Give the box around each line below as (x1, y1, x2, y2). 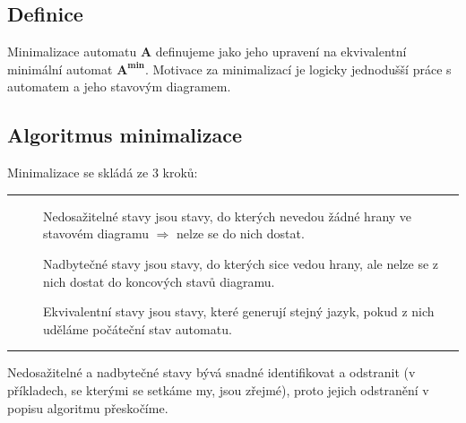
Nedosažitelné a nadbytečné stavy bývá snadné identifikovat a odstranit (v (7, 363, 416, 382)
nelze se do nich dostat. (177, 224, 305, 243)
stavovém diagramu (43, 224, 149, 243)
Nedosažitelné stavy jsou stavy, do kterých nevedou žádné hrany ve (43, 206, 412, 225)
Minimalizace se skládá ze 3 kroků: (7, 163, 198, 182)
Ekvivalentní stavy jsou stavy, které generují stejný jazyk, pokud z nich (43, 302, 435, 321)
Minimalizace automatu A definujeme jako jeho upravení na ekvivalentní (7, 42, 407, 61)
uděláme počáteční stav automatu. (43, 319, 232, 338)
